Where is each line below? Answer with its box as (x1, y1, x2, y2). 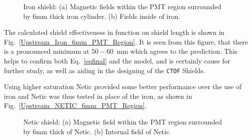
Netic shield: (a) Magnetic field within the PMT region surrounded (23, 117, 222, 126)
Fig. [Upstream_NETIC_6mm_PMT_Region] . (4, 100, 147, 110)
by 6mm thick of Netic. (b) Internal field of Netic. (23, 126, 171, 136)
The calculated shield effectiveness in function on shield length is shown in (4, 27, 225, 37)
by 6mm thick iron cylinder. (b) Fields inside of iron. (23, 11, 180, 21)
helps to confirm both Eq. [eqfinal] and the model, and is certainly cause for (4, 55, 231, 65)
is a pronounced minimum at (4, 46, 90, 56)
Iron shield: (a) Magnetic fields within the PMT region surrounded (23, 1, 221, 11)
